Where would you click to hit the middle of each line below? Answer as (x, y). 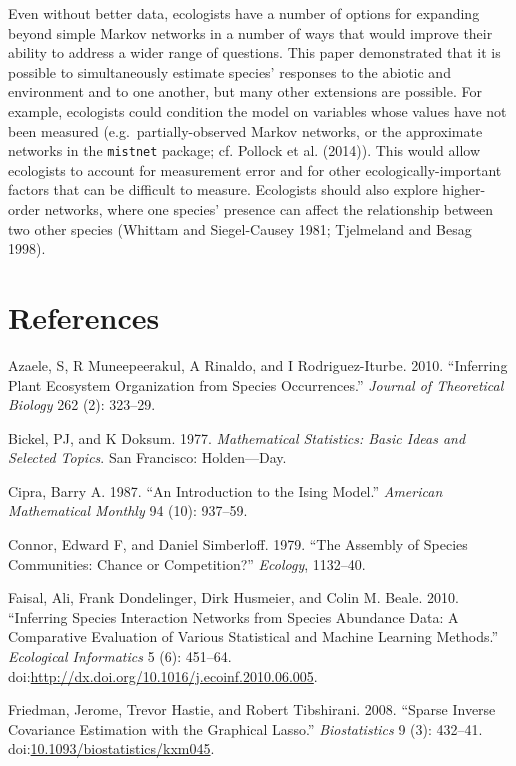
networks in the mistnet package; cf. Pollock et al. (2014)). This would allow (244, 150)
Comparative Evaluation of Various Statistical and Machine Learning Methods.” (253, 636)
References (84, 316)
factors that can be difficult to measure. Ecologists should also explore (223, 189)
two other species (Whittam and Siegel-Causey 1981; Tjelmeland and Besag (240, 228)
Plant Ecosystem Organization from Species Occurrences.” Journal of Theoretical (256, 384)
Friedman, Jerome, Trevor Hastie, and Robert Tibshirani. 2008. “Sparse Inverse (252, 709)
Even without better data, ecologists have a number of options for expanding (244, 13)
